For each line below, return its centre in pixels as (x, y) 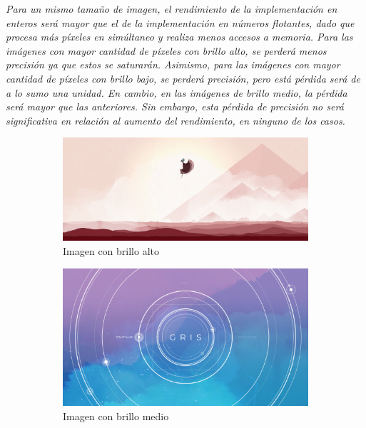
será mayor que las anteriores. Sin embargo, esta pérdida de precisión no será (175, 106)
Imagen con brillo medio (116, 416)
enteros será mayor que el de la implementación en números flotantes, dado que (180, 22)
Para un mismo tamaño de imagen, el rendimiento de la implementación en (172, 9)
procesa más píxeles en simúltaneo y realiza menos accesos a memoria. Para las (179, 37)
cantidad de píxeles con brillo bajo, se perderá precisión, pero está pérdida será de (183, 78)
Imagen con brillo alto (111, 251)
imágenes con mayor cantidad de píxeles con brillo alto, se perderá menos (166, 50)
